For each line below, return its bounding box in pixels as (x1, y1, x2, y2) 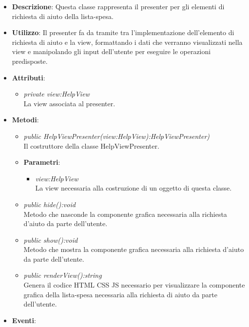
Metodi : (12, 115, 39, 125)
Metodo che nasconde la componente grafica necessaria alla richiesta (23, 209, 227, 219)
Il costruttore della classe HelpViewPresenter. (23, 140, 159, 151)
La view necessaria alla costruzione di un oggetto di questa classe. (35, 183, 232, 193)
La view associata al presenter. (23, 98, 115, 108)
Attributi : (12, 72, 45, 82)
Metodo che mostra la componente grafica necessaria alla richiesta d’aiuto (23, 244, 244, 254)
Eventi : (12, 315, 36, 325)
